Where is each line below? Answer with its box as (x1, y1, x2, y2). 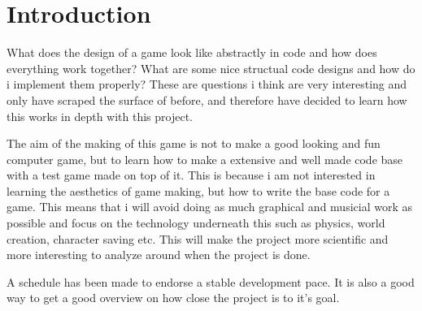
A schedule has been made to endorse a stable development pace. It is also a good (7, 273, 415, 290)
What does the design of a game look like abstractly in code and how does (7, 44, 377, 61)
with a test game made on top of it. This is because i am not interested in (7, 166, 376, 184)
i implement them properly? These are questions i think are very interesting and (7, 76, 407, 93)
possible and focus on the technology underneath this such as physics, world (7, 214, 385, 231)
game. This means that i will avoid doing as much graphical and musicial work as (7, 198, 412, 215)
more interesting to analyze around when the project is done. (7, 246, 311, 263)
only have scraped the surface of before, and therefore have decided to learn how (7, 91, 407, 108)
